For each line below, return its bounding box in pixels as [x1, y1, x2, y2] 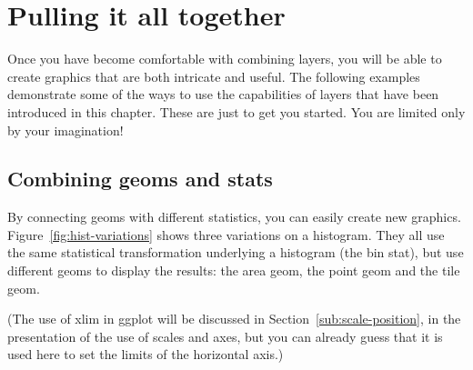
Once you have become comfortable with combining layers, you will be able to [7, 49, 442, 68]
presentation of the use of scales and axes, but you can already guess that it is [7, 326, 443, 345]
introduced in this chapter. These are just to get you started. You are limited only [7, 102, 466, 121]
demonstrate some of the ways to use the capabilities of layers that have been [7, 85, 439, 104]
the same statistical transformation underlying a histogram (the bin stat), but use [7, 243, 464, 262]
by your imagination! [7, 120, 124, 139]
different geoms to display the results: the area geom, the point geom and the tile [7, 261, 460, 280]
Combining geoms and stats [7, 165, 273, 193]
